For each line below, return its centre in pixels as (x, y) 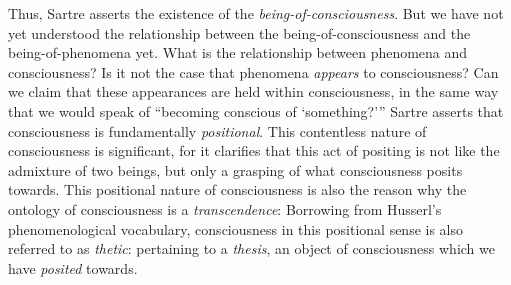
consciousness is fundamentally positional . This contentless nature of (217, 130)
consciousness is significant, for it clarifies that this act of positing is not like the (254, 150)
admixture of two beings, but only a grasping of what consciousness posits (235, 169)
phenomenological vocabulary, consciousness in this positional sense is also (236, 228)
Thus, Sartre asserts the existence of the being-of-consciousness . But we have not (256, 13)
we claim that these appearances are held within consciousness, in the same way (253, 91)
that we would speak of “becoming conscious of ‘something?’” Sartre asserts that (256, 110)
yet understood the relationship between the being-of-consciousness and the (239, 32)
